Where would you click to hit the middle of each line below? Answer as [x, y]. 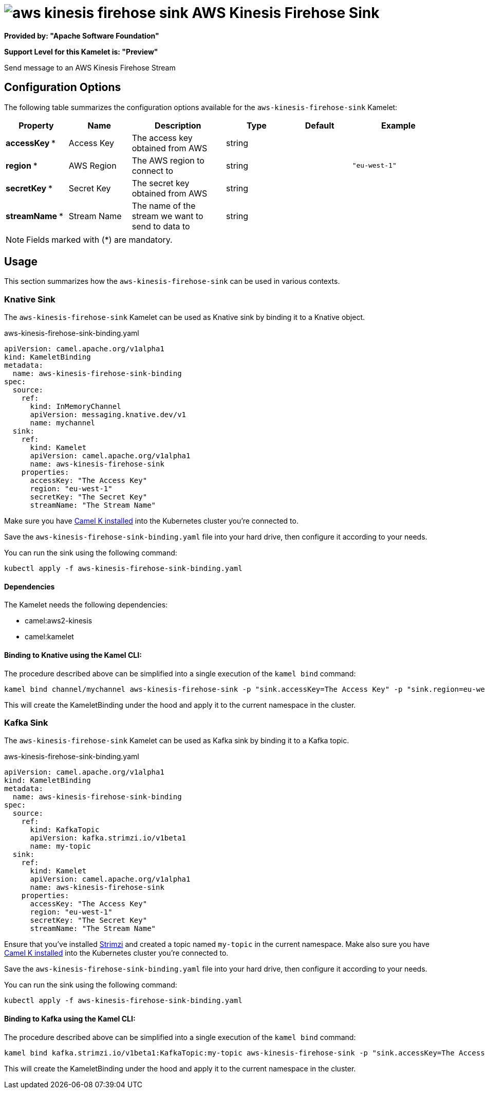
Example [398, 125]
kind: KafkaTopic [65, 830]
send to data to [161, 226]
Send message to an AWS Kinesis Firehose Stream [90, 67]
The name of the [164, 205]
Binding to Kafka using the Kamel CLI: [70, 1018]
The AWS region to [168, 160]
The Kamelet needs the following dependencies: [86, 605]
